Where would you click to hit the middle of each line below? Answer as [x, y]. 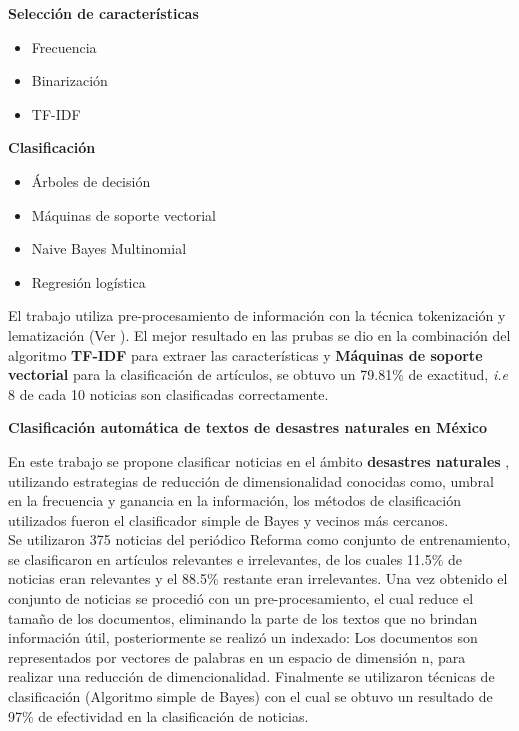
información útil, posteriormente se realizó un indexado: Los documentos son [243, 637]
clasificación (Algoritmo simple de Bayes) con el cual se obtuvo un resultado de [250, 696]
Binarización [69, 80]
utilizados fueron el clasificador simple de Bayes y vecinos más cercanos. [228, 519]
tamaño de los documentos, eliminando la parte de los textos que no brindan [243, 617]
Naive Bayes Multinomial [109, 248]
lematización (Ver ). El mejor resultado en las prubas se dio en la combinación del [259, 334]
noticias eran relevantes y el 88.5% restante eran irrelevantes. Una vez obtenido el [258, 578]
